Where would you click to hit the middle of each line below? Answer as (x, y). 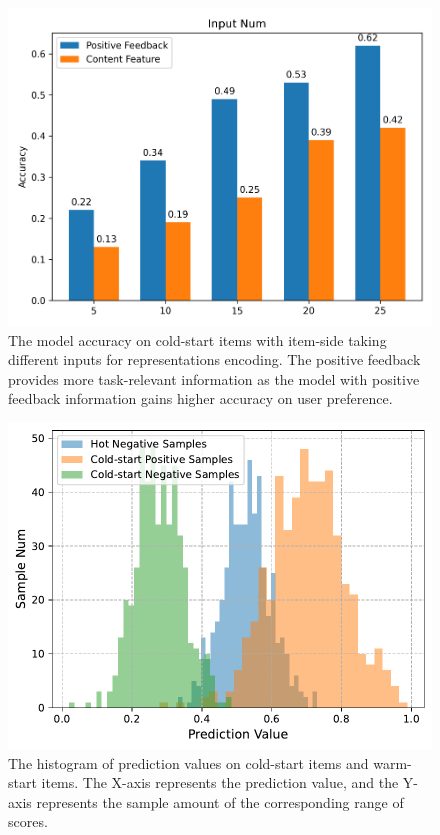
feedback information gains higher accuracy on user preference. (200, 398)
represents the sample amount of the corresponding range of (220, 801)
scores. (28, 821)
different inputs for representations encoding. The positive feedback (214, 359)
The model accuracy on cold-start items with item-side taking (197, 339)
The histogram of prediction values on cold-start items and (188, 762)
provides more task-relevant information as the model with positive (214, 378)
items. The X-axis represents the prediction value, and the (220, 782)
